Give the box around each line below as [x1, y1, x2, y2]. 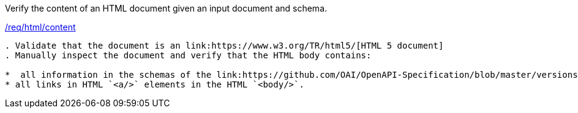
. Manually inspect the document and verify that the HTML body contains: [5, 50, 372, 60]
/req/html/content [5, 22, 76, 32]
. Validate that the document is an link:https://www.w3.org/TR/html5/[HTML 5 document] [5, 41, 444, 50]
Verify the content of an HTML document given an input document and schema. [5, 3, 328, 13]
